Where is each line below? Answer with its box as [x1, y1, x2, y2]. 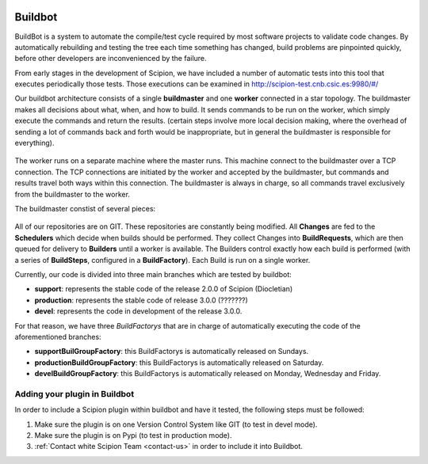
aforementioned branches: [14, 332, 102, 341]
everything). [14, 139, 55, 148]
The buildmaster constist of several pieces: [14, 203, 156, 213]
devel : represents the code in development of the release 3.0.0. [34, 306, 243, 316]
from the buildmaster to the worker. [14, 189, 131, 199]
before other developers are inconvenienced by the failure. [14, 54, 207, 63]
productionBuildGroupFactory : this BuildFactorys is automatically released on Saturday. [34, 357, 324, 367]
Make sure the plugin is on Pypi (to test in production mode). [34, 430, 232, 439]
